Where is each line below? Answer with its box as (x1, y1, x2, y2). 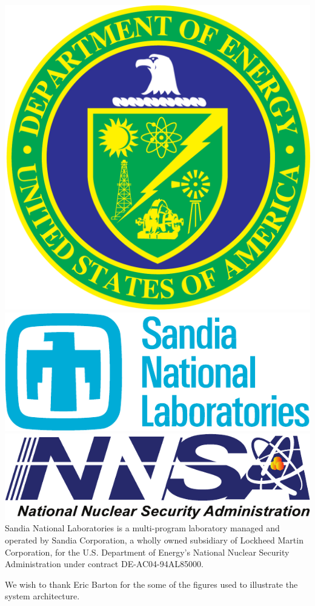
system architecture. (5, 590, 80, 602)
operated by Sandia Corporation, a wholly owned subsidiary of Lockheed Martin (5, 533, 303, 546)
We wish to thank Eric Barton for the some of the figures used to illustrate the (5, 577, 298, 590)
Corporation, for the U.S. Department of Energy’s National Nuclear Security (5, 545, 290, 558)
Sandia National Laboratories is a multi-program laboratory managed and (5, 522, 280, 534)
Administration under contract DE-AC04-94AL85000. (5, 557, 204, 570)
